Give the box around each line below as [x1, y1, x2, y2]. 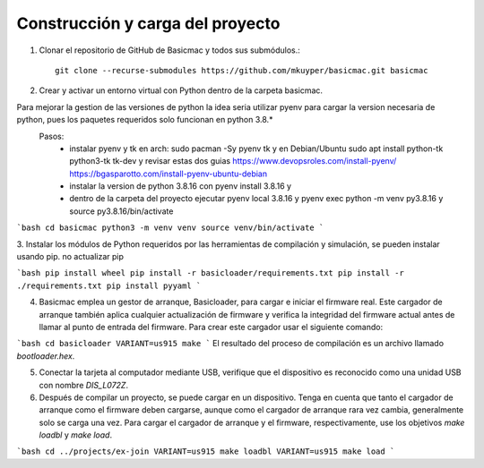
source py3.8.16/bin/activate [69, 206, 174, 217]
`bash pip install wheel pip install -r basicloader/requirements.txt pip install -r [16, 268, 405, 278]
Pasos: [39, 131, 65, 141]
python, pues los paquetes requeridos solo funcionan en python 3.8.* [16, 115, 273, 125]
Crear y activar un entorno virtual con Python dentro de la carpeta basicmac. [39, 85, 323, 96]
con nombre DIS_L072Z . [39, 379, 129, 390]
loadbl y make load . [39, 430, 112, 440]
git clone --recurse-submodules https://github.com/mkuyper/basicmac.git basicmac [55, 65, 428, 75]
